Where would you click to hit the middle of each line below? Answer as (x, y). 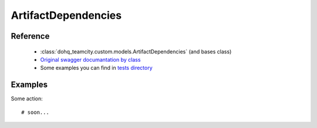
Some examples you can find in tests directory (96, 68)
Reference (30, 36)
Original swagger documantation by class (90, 59)
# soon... (35, 112)
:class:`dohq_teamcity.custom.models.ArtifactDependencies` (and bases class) (136, 51)
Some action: (27, 99)
